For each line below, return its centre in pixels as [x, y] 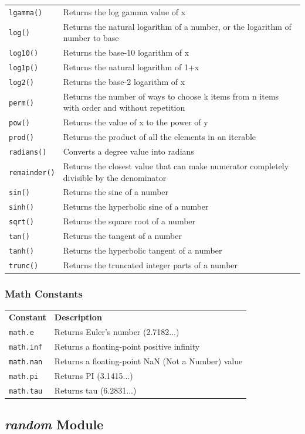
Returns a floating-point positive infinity [127, 346]
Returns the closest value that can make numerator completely [176, 165]
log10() [24, 54]
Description [78, 317]
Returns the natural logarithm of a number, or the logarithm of [177, 26]
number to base [91, 38]
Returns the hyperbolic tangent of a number [143, 250]
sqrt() [21, 222]
